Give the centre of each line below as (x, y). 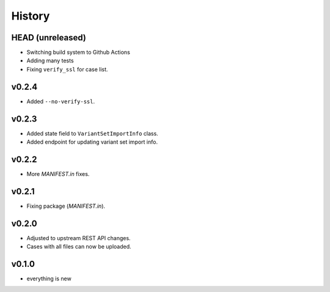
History (31, 16)
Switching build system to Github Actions (79, 53)
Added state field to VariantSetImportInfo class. (92, 133)
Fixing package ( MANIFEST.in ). (66, 206)
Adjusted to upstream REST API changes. (79, 238)
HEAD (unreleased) (49, 38)
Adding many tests (50, 60)
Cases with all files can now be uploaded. (79, 247)
